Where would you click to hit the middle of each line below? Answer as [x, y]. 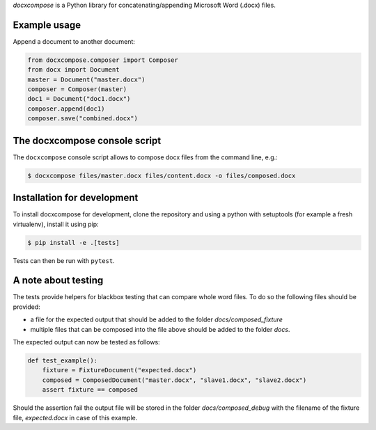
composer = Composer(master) [77, 89]
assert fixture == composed [90, 390]
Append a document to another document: [74, 41]
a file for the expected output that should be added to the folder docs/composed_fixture [157, 319]
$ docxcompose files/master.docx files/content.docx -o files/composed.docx [162, 175]
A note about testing [58, 281]
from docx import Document [73, 70]
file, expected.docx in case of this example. [75, 417]
